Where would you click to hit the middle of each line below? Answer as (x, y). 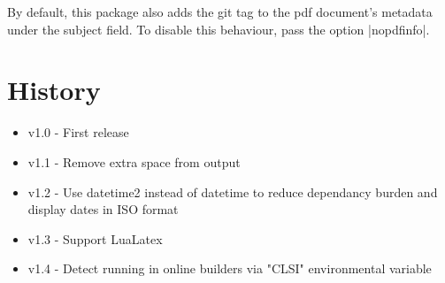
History (54, 90)
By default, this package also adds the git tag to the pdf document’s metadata (220, 11)
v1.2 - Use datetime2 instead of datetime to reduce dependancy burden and (233, 191)
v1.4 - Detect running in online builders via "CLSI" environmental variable (230, 268)
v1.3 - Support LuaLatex (95, 238)
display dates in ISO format (103, 209)
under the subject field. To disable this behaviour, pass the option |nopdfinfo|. (219, 29)
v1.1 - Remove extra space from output (134, 161)
